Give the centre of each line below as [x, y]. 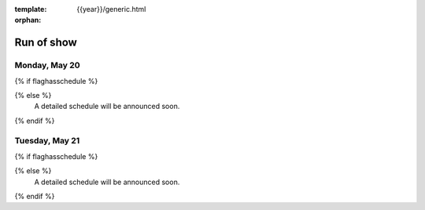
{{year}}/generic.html [111, 9]
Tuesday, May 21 [47, 141]
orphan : [28, 20]
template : [31, 9]
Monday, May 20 [47, 65]
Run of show [46, 43]
